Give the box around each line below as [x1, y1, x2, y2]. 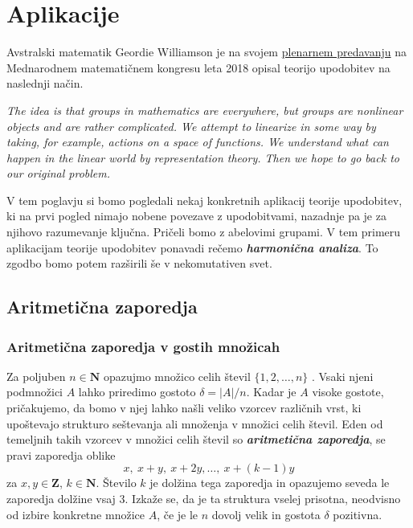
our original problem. [6, 165, 111, 182]
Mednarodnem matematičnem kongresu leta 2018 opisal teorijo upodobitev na [6, 59, 391, 76]
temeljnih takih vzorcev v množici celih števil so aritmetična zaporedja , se [6, 431, 386, 448]
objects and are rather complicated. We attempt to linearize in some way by [6, 117, 376, 134]
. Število [96, 474, 137, 491]
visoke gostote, [312, 383, 384, 400]
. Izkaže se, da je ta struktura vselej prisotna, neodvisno [125, 490, 401, 506]
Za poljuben [6, 367, 66, 384]
